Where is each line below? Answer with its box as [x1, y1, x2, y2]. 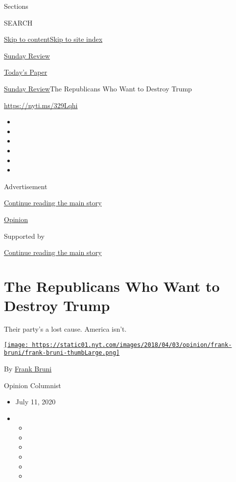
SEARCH [4, 17, 33, 28]
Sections [4, 1, 28, 11]
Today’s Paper [4, 67, 47, 77]
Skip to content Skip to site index [4, 34, 103, 44]
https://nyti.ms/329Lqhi [4, 100, 78, 110]
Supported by [4, 230, 45, 241]
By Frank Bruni [4, 363, 52, 373]
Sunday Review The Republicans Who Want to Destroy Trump [4, 83, 192, 93]
